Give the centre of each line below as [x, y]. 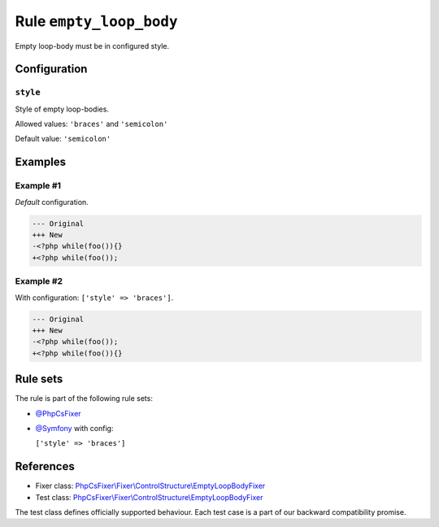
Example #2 [39, 281]
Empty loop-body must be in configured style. [92, 46]
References [45, 466]
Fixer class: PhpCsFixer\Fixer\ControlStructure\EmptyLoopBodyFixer [150, 486]
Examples [41, 162]
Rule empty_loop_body [96, 21]
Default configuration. [52, 202]
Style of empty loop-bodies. [62, 109]
